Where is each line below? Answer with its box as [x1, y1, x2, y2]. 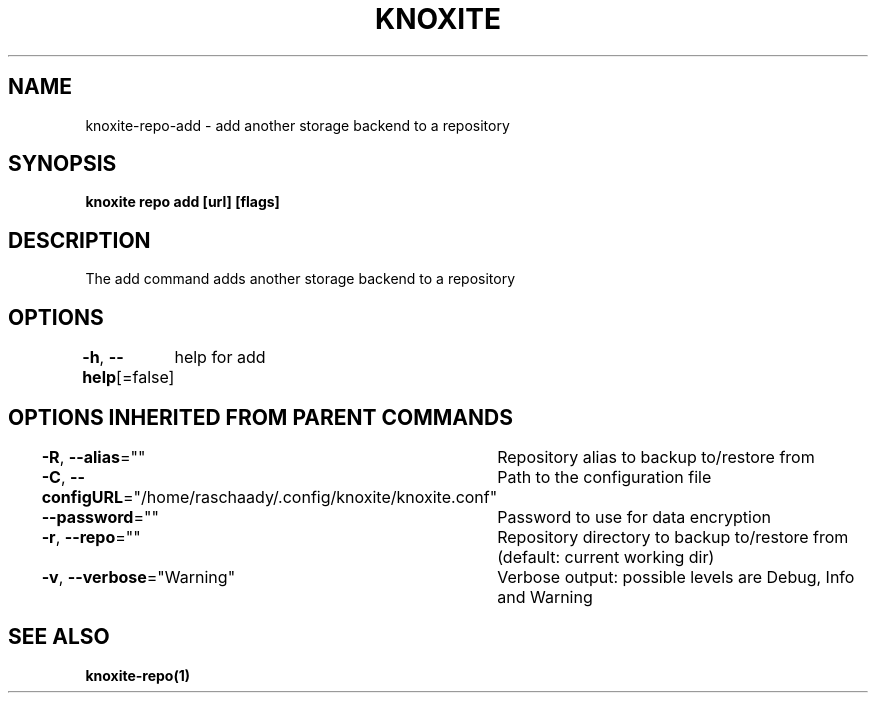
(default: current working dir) [497, 546, 715, 567]
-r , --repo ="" [41, 526, 141, 547]
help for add [174, 347, 266, 368]
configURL [41, 486, 124, 507]
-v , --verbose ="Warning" [41, 566, 236, 587]
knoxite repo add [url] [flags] [85, 193, 280, 211]
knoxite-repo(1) [85, 666, 191, 684]
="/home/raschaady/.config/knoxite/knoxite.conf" [123, 486, 498, 507]
